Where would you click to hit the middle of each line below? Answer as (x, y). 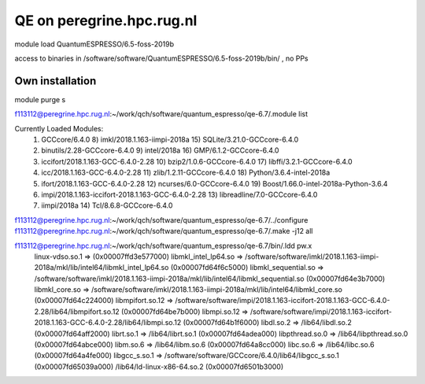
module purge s (40, 99)
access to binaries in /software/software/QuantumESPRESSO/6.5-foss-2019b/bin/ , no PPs (161, 58)
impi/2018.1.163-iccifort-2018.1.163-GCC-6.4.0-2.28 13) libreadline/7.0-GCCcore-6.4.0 (179, 194)
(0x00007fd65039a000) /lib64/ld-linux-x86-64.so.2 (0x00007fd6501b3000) (159, 367)
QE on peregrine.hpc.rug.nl (106, 20)
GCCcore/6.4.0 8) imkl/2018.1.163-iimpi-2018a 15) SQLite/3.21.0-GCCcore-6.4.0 (170, 140)
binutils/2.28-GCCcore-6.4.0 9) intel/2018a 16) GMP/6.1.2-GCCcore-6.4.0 (160, 150)
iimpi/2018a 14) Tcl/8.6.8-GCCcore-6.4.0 (107, 205)
